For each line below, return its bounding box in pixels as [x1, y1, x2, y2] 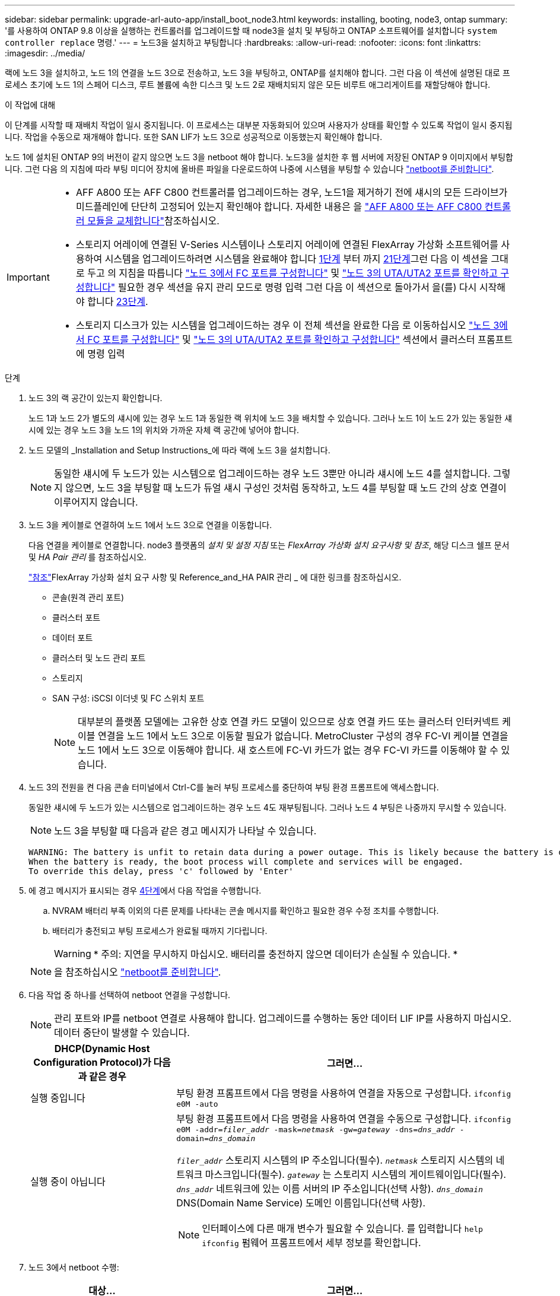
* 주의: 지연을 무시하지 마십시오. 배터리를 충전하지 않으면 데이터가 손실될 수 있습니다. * [93, 948, 458, 960]
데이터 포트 [52, 633, 93, 643]
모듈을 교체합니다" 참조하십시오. [87, 215, 219, 227]
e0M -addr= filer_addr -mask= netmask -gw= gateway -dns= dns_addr [176, 1125, 455, 1134]
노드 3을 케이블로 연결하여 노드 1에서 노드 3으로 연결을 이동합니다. [28, 520, 272, 530]
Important [7, 271, 50, 283]
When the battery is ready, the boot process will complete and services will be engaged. [28, 857, 464, 866]
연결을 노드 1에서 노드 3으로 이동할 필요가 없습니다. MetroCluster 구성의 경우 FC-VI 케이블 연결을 [98, 730, 508, 742]
